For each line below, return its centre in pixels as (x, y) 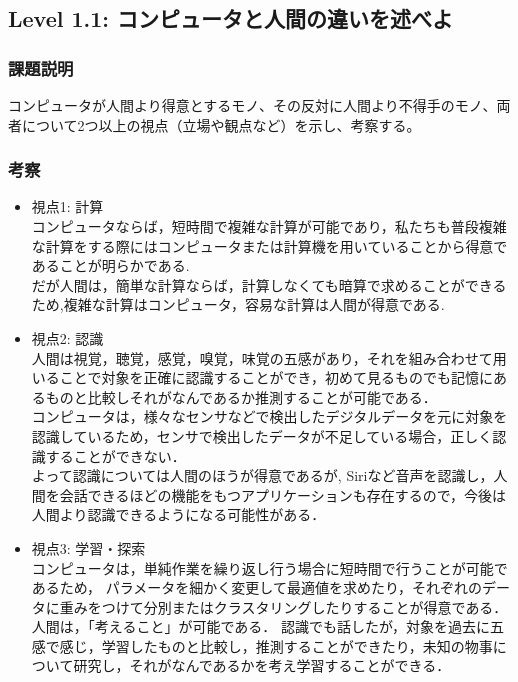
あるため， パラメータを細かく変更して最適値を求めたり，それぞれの (256, 587)
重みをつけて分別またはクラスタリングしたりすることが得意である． (283, 606)
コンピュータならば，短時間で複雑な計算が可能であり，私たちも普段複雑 (269, 226)
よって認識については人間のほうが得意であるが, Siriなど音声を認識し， (262, 475)
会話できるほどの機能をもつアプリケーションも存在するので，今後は (283, 494)
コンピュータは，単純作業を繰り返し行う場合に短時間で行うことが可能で (269, 567)
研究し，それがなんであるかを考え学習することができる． (262, 665)
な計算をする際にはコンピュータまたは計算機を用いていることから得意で (269, 245)
